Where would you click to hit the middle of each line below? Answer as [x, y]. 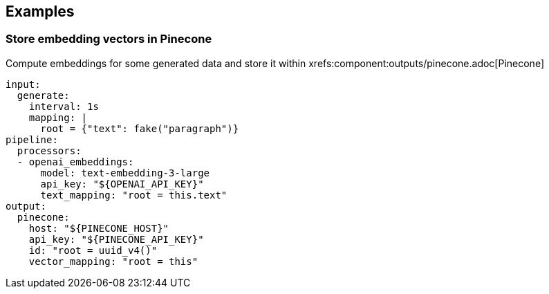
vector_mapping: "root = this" [113, 261]
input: [23, 84]
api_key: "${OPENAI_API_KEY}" [122, 184]
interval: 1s [64, 106]
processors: [49, 150]
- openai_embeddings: [75, 162]
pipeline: [32, 139]
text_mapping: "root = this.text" [134, 195]
